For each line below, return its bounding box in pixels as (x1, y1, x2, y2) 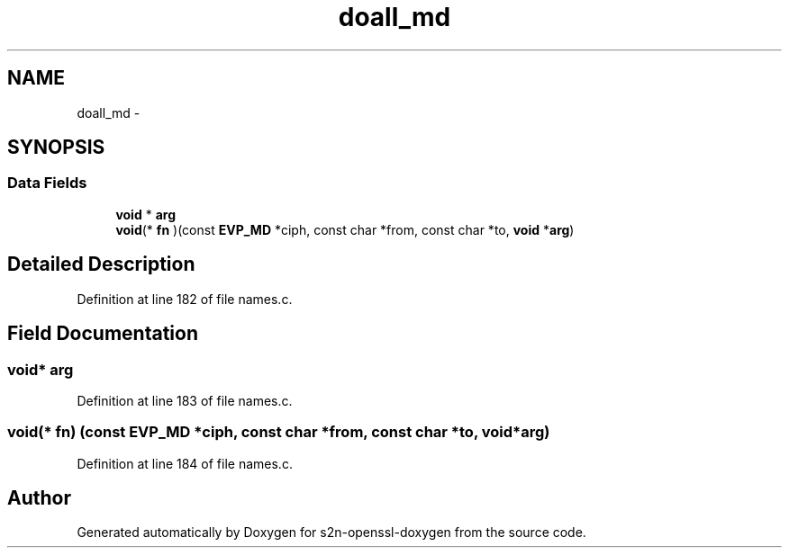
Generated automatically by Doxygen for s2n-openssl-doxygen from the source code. (77, 524, 586, 541)
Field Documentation (7, 322, 198, 345)
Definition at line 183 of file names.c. (77, 392, 293, 408)
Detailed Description (7, 253, 195, 276)
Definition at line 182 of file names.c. (77, 291, 293, 307)
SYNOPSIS (7, 136, 105, 159)
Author (7, 487, 71, 510)
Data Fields (7, 174, 87, 192)
